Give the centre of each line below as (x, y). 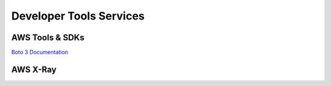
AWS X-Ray (34, 69)
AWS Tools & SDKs (48, 38)
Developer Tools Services (78, 16)
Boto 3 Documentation (40, 52)
